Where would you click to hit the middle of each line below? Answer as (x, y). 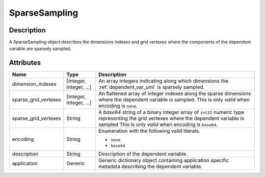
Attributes (25, 63)
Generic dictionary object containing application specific (164, 160)
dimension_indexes (34, 84)
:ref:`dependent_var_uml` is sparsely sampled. (151, 87)
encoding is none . (118, 106)
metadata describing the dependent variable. (150, 167)
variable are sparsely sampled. (40, 49)
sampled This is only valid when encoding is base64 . (158, 125)
